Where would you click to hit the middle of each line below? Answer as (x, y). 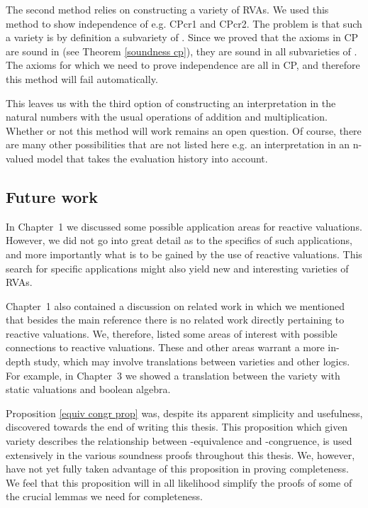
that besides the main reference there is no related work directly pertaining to (175, 320)
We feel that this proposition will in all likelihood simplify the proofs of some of (179, 482)
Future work (52, 196)
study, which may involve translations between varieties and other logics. (192, 361)
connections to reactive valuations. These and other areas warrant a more (165, 347)
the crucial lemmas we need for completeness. (104, 496)
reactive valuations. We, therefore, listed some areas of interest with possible (172, 333)
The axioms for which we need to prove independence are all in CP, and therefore (183, 65)
